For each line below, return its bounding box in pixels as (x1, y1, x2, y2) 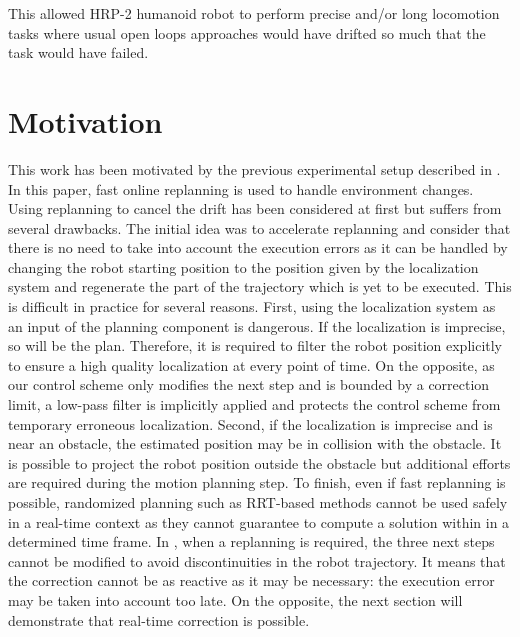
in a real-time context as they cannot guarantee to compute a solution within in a (8, 511, 510, 532)
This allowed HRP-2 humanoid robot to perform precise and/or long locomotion (8, 3, 500, 23)
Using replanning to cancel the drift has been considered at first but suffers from (8, 198, 502, 219)
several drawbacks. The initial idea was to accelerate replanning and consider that (8, 217, 511, 238)
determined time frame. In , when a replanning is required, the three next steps (8, 531, 495, 552)
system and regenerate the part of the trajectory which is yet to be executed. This (8, 276, 512, 297)
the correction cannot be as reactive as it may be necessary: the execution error (8, 570, 495, 591)
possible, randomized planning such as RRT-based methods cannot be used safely (8, 492, 508, 512)
